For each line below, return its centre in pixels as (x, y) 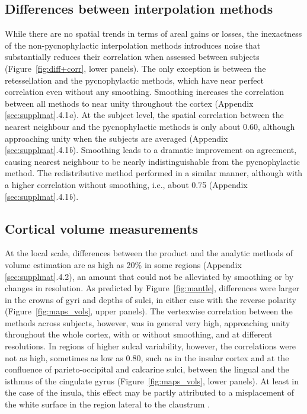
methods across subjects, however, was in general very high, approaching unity (148, 322)
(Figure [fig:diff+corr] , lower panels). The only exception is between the (135, 68)
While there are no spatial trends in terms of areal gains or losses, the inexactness (153, 34)
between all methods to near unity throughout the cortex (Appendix (129, 103)
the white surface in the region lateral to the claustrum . (108, 404)
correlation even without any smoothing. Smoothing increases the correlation (145, 92)
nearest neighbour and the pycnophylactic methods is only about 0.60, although (150, 126)
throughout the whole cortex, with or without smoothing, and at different (139, 334)
